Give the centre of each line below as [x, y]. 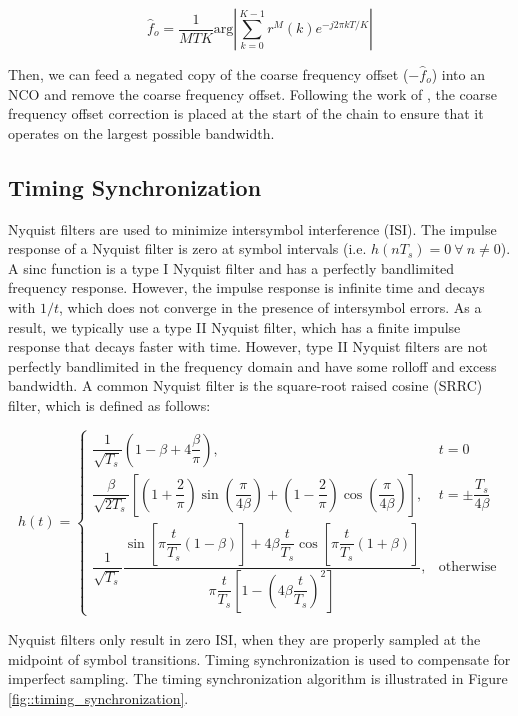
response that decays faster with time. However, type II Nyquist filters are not [248, 346]
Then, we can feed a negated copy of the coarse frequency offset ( [208, 74]
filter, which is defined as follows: [109, 404]
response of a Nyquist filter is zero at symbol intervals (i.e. [187, 248]
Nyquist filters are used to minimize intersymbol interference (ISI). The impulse [252, 228]
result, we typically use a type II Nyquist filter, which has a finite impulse [234, 326]
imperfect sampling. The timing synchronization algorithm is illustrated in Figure [258, 678]
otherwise [467, 567]
